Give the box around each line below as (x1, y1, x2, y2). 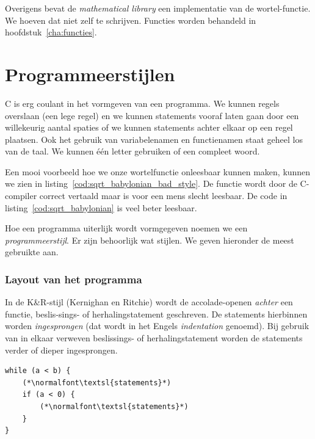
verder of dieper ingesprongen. (5, 343, 118, 356)
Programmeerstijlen (5, 61, 175, 86)
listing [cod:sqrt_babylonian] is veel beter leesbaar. (5, 201, 197, 214)
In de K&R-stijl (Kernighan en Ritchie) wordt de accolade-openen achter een (5, 296, 293, 308)
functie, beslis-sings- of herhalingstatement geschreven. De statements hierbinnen (5, 307, 308, 320)
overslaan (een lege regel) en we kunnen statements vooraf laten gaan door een (5, 109, 299, 122)
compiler (5, 189, 37, 202)
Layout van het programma (5, 271, 142, 286)
